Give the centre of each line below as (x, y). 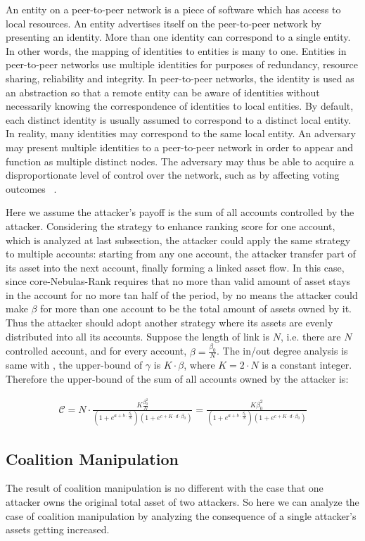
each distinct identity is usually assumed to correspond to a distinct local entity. (179, 119)
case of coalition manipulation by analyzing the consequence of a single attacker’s (181, 515)
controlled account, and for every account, (96, 351)
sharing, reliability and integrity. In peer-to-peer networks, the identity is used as (180, 78)
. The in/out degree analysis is (282, 351)
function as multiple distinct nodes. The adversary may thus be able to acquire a (180, 161)
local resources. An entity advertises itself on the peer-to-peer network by (164, 23)
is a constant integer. (307, 365)
